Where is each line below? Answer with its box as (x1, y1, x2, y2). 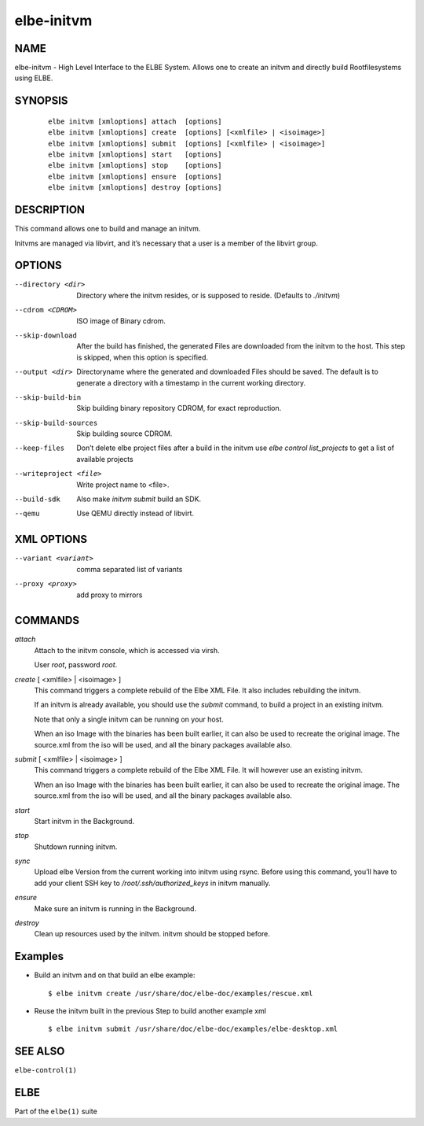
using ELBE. (14, 73, 53, 83)
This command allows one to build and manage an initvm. (14, 224, 201, 234)
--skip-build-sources (14, 418, 98, 427)
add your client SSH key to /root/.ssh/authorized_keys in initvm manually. (34, 878, 271, 888)
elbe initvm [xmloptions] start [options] (48, 150, 223, 159)
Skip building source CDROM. (76, 429, 173, 438)
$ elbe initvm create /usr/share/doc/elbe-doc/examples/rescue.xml (48, 988, 313, 998)
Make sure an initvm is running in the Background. (34, 903, 196, 913)
